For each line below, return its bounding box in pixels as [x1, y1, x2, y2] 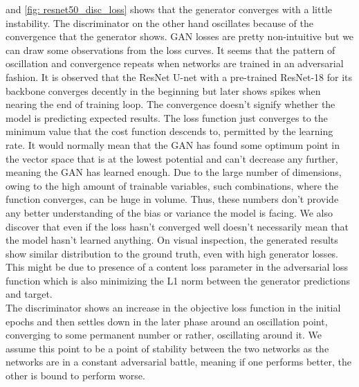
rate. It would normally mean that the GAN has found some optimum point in [6, 137, 340, 152]
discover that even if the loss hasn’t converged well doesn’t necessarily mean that [6, 219, 349, 233]
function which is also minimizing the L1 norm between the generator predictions [6, 273, 350, 287]
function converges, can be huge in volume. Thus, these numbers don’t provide [6, 192, 339, 206]
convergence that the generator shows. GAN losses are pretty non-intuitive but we [6, 29, 354, 44]
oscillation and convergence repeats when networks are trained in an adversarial [6, 56, 344, 71]
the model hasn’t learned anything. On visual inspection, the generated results [6, 233, 338, 247]
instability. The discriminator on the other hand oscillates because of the [6, 15, 314, 30]
